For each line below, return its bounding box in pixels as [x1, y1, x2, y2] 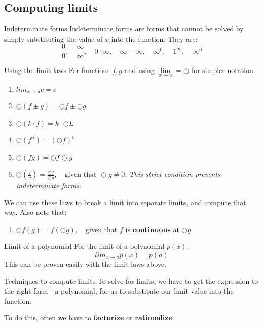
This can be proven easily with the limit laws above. [4, 259, 166, 269]
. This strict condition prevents [125, 169, 220, 179]
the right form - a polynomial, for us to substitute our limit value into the [4, 285, 234, 296]
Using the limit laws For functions [4, 65, 110, 76]
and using [124, 65, 155, 76]
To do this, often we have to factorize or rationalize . [4, 312, 174, 323]
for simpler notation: [191, 65, 255, 76]
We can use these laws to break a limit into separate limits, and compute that [4, 197, 246, 207]
